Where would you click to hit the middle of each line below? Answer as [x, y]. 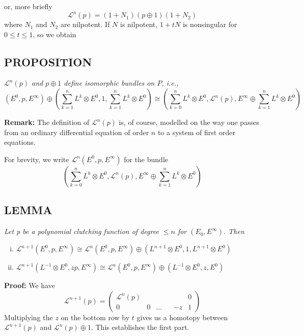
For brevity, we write [37, 159]
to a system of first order [196, 132]
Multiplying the [29, 317]
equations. [20, 142]
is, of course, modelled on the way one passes [189, 122]
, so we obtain [54, 34]
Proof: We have [30, 285]
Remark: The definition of [47, 122]
